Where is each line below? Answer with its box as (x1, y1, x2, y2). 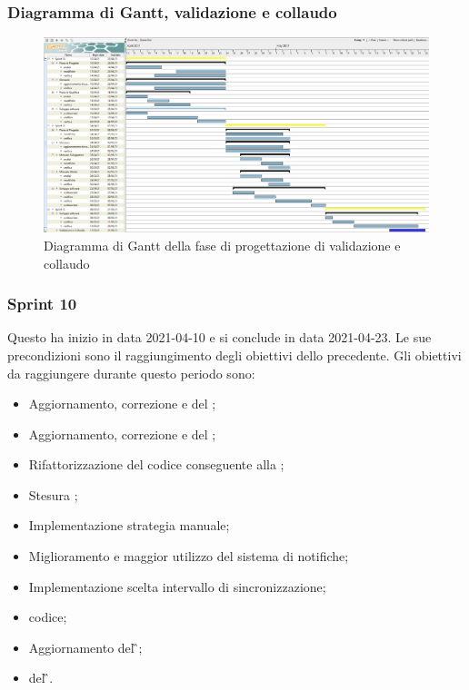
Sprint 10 (7, 292, 77, 315)
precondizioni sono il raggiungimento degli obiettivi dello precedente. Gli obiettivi (7, 345, 462, 364)
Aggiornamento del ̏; (28, 637, 143, 656)
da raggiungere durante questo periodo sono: (7, 363, 255, 382)
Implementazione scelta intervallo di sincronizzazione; (28, 577, 326, 596)
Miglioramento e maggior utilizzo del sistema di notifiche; (28, 547, 349, 566)
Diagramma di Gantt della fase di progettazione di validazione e (44, 235, 401, 254)
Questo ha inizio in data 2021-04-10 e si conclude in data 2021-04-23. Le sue (7, 328, 432, 347)
